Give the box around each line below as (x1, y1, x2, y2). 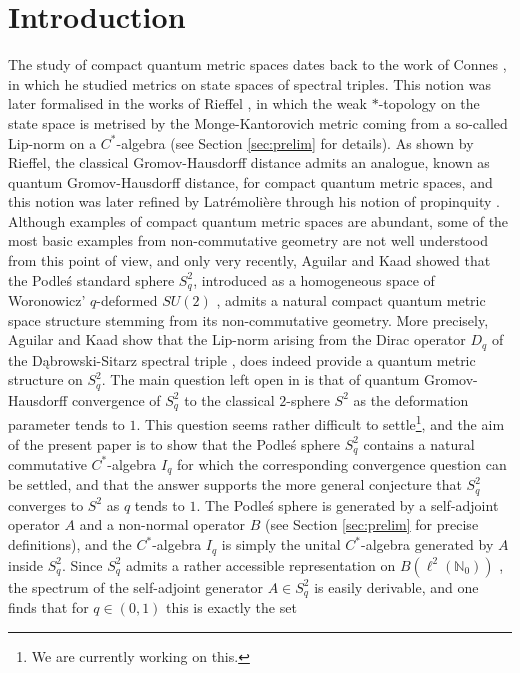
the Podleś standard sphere (8, 269, 175, 290)
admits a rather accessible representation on (126, 554, 396, 575)
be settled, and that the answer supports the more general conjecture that (8, 474, 462, 495)
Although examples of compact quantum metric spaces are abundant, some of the (8, 210, 509, 231)
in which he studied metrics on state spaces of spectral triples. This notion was (8, 73, 491, 94)
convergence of (71, 389, 161, 410)
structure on (8, 369, 83, 390)
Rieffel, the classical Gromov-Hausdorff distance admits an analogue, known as (8, 152, 490, 173)
